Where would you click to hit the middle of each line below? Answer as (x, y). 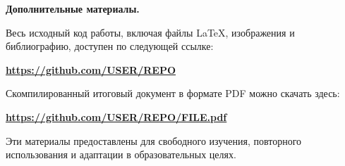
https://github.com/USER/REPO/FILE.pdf (116, 116)
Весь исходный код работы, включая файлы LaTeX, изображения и (150, 32)
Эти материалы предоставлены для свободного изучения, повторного (154, 140)
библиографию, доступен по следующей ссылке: (110, 46)
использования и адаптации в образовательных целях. (121, 154)
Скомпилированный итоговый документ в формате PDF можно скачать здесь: (173, 93)
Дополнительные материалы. (73, 8)
